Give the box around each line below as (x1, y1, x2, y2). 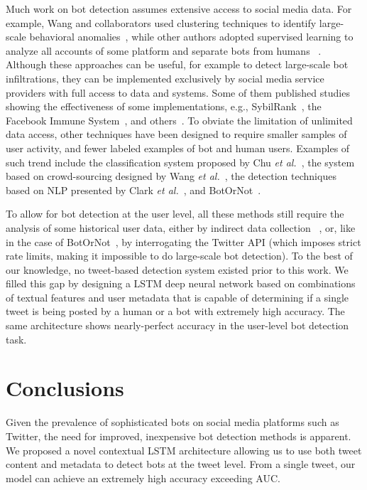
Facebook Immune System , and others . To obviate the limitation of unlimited (6, 112, 353, 127)
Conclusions (6, 373, 124, 403)
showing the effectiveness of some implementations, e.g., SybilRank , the (6, 99, 322, 114)
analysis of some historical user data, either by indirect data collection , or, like (6, 220, 356, 235)
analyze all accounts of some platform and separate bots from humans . (6, 43, 322, 58)
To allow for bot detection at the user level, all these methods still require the (6, 206, 344, 221)
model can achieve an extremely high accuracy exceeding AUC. (6, 470, 280, 485)
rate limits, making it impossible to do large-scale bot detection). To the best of (6, 248, 353, 263)
